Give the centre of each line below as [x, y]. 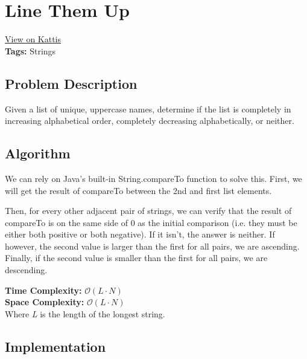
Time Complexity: [43, 290]
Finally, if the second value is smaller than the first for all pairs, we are [136, 258]
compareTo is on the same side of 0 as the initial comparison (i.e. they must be [151, 222]
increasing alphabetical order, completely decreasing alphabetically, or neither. [150, 121]
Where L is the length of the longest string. [85, 313]
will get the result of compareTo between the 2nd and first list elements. [138, 190]
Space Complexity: [45, 302]
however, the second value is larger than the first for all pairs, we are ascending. [152, 246]
